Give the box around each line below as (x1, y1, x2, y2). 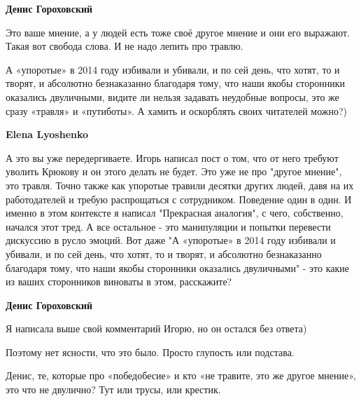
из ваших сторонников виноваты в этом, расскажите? (6, 274, 232, 289)
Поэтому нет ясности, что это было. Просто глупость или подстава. (6, 344, 295, 359)
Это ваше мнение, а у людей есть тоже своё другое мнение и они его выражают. (6, 25, 350, 39)
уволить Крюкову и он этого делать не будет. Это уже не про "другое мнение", (6, 164, 342, 179)
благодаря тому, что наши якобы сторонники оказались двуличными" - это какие (6, 260, 350, 275)
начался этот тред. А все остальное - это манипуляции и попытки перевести (6, 219, 331, 233)
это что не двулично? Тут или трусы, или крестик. (6, 382, 221, 397)
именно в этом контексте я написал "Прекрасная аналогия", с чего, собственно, (6, 205, 344, 220)
